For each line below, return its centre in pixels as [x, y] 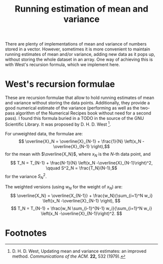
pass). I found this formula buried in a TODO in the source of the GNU [74, 118]
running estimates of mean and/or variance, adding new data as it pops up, [80, 54]
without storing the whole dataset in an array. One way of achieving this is [79, 60]
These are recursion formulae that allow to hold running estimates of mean [80, 98]
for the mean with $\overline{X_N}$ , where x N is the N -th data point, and [78, 155]
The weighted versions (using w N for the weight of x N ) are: [64, 187]
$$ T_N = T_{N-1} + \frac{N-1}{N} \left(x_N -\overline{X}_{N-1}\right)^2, [81, 163]
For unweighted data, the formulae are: [44, 133]
